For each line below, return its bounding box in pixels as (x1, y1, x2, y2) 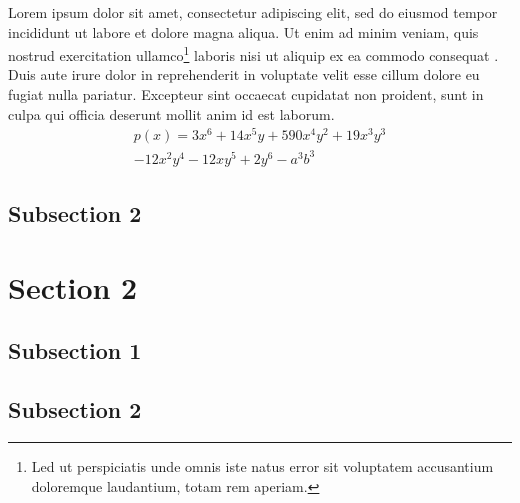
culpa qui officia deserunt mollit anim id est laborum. (8, 103, 335, 124)
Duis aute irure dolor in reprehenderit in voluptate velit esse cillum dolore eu (8, 64, 480, 85)
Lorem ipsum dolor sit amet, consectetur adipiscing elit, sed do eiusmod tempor (8, 2, 498, 22)
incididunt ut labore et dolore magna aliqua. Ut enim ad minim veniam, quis (8, 21, 479, 42)
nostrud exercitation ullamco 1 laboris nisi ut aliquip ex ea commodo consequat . (8, 42, 499, 65)
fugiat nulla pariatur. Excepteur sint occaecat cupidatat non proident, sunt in (8, 84, 484, 105)
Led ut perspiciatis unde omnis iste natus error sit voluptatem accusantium (31, 456, 494, 476)
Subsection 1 (8, 335, 142, 366)
